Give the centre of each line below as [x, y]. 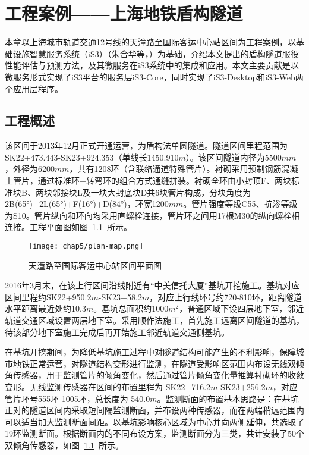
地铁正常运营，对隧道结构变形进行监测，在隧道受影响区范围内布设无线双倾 [158, 363]
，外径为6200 [30, 169]
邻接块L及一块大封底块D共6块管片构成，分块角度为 [152, 192]
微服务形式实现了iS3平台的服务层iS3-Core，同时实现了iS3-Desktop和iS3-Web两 [154, 76]
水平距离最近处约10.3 [45, 308]
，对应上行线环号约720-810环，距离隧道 [226, 296]
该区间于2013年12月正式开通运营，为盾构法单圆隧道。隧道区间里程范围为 [146, 145]
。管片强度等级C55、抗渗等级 [240, 204]
